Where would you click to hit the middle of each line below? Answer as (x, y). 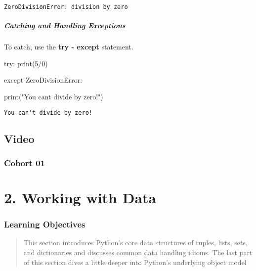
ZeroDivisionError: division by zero (66, 7)
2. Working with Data (80, 198)
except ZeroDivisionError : (43, 80)
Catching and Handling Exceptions (65, 25)
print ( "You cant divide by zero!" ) (54, 96)
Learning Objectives (45, 224)
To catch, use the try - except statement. (69, 47)
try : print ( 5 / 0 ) (26, 63)
